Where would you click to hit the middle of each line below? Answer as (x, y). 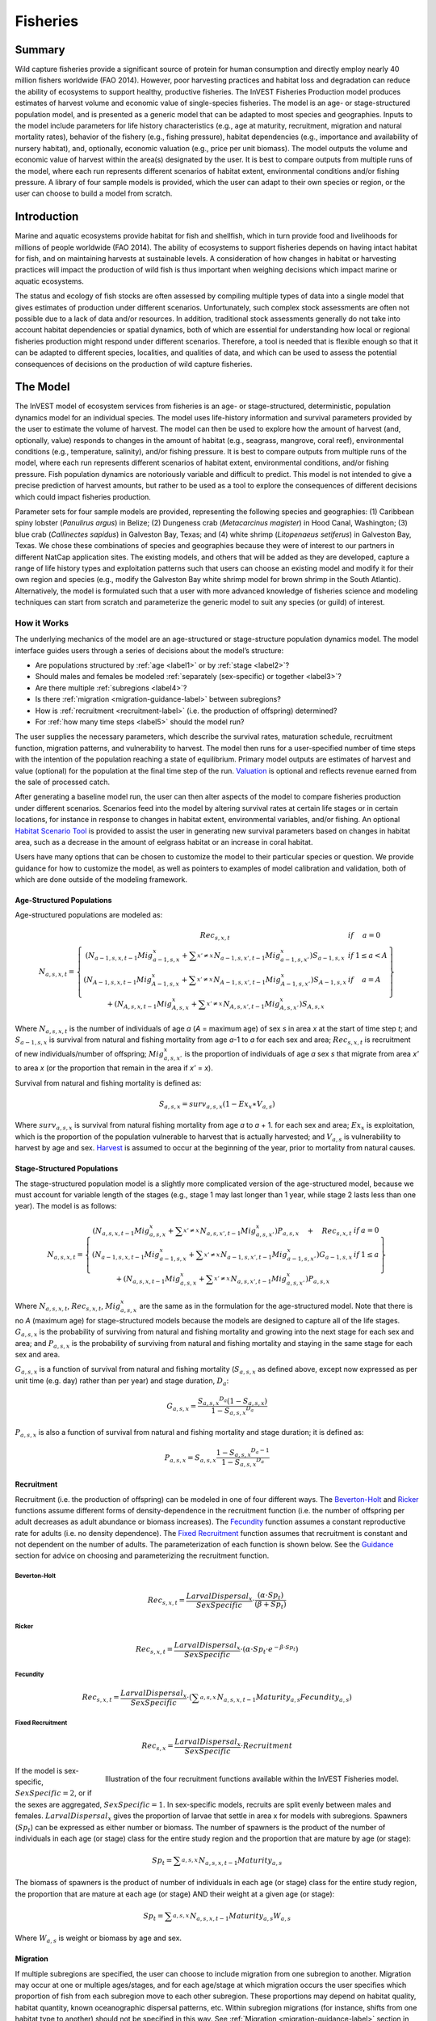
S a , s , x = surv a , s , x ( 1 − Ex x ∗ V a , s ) (217, 1105)
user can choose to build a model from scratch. (94, 193)
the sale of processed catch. (63, 782)
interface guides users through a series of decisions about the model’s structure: (149, 650)
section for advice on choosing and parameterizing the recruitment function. (142, 1555)
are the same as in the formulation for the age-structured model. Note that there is (276, 1306)
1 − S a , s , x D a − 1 (243, 1453)
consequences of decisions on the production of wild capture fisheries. (134, 364)
